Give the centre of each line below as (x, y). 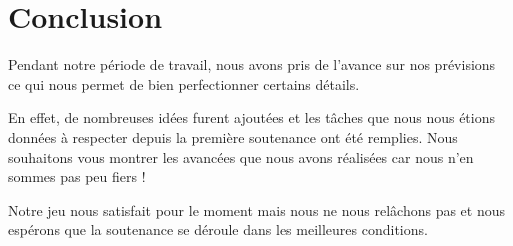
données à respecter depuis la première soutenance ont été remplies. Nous (233, 136)
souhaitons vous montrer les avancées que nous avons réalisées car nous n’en (241, 156)
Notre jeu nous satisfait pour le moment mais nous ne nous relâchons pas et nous (256, 209)
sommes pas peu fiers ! (77, 176)
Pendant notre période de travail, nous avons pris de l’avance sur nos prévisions (252, 64)
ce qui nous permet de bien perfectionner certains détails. (184, 83)
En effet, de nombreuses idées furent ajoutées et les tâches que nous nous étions (252, 117)
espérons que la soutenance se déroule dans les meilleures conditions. (218, 229)
